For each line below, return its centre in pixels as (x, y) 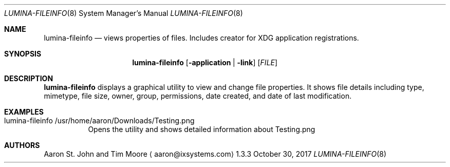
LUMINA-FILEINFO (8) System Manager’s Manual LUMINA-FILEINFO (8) (124, 13)
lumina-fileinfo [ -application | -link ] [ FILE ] (205, 62)
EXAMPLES (24, 112)
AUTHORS (22, 145)
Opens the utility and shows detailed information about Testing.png (202, 129)
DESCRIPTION (29, 78)
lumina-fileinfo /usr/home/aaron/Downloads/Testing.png (99, 120)
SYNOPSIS (23, 54)
